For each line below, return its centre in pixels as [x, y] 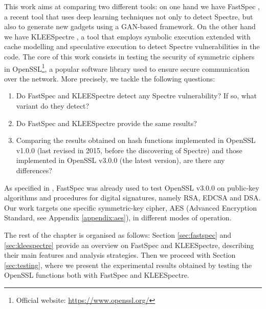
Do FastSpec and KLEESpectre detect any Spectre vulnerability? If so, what [137, 96]
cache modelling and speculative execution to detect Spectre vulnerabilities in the [132, 46]
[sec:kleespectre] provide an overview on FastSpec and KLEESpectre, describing [129, 245]
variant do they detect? [53, 106]
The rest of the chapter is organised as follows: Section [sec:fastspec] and [118, 234]
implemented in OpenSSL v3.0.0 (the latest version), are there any [120, 160]
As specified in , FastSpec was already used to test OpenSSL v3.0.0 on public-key [132, 187]
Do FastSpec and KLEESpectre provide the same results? [106, 123]
